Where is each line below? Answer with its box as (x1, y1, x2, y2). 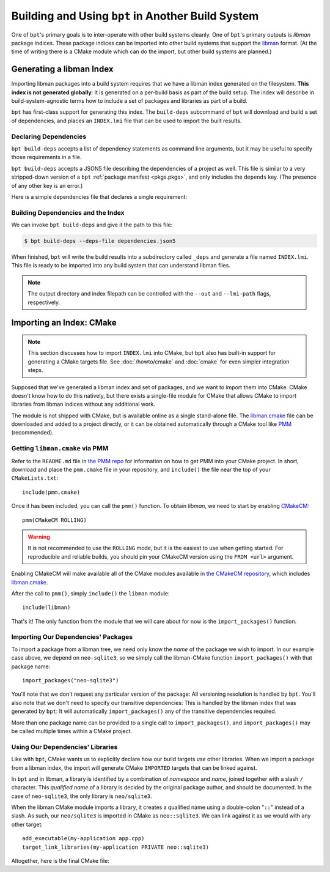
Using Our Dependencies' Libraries (11, 742, 118, 751)
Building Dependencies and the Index (11, 208, 125, 217)
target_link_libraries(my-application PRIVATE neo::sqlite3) (22, 843, 209, 851)
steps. (28, 367, 43, 374)
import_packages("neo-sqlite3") (22, 677, 119, 684)
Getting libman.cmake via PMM (11, 444, 109, 453)
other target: (11, 821, 43, 828)
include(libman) (22, 604, 71, 611)
